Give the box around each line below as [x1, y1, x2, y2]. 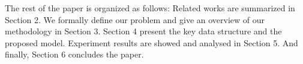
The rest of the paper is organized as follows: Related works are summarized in [5, 2, 295, 14]
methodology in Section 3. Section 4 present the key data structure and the [5, 25, 282, 37]
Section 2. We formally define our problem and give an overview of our [5, 13, 265, 25]
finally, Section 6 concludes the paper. [5, 48, 144, 60]
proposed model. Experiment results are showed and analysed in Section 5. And [5, 36, 298, 49]
